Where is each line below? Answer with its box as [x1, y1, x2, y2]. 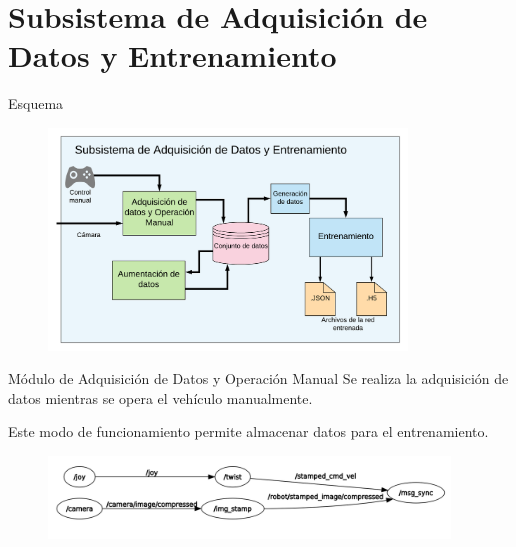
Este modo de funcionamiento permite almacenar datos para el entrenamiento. [8, 421, 489, 442]
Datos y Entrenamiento [8, 35, 337, 76]
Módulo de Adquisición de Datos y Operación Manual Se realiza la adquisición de [8, 368, 509, 389]
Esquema [8, 93, 64, 114]
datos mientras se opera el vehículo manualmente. [8, 387, 313, 408]
